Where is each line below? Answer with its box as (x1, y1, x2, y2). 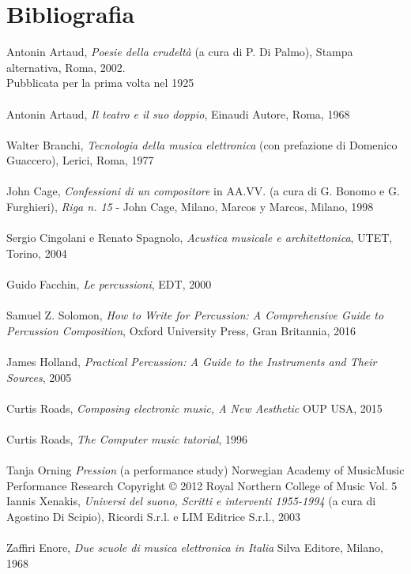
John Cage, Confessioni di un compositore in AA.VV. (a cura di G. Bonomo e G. (6, 183, 400, 199)
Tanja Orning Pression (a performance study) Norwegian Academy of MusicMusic (6, 462, 405, 478)
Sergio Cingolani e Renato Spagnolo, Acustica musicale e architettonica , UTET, (6, 229, 393, 246)
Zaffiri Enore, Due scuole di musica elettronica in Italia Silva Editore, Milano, (6, 539, 383, 556)
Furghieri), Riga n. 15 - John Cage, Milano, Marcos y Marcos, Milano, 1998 (6, 198, 374, 215)
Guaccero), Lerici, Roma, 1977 (6, 152, 154, 168)
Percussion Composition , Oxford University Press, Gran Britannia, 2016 (6, 322, 356, 338)
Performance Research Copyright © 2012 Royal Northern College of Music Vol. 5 (6, 477, 398, 493)
